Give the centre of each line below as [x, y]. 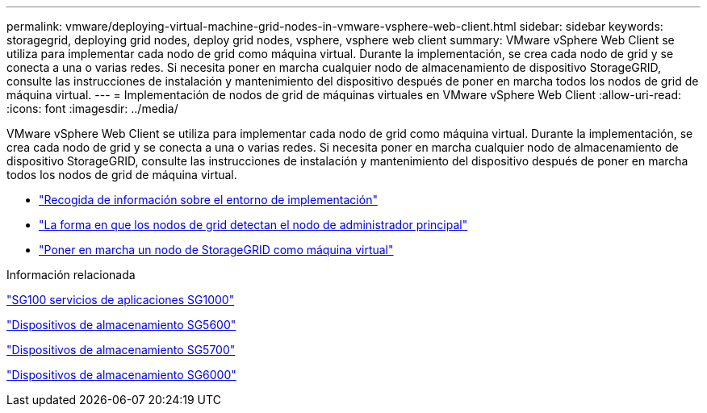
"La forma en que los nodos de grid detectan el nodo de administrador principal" [253, 225]
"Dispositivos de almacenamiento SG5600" [121, 325]
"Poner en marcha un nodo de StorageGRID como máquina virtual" [216, 250]
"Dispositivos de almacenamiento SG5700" [121, 350]
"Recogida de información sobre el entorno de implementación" [208, 200]
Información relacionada [71, 275]
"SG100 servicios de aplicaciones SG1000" [121, 300]
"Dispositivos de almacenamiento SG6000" [121, 375]
